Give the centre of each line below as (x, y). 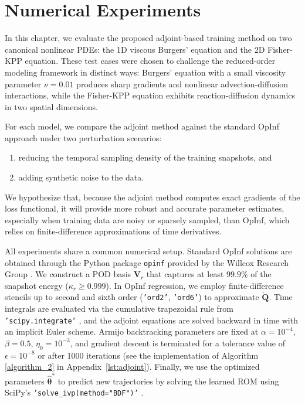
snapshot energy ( (37, 285)
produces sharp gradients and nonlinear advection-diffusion (182, 84)
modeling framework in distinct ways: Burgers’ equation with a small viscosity (145, 72)
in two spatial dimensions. (51, 106)
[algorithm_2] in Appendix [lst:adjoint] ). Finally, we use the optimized (132, 367)
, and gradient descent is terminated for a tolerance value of (177, 343)
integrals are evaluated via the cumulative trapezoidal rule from (119, 309)
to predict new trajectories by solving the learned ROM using (168, 381)
